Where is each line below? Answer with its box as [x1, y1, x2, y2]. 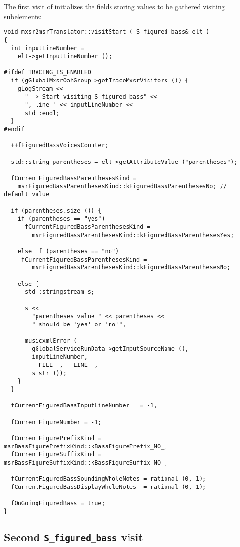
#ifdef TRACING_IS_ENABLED [4, 69, 91, 76]
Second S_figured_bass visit [4, 529, 143, 544]
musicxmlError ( [24, 337, 77, 344]
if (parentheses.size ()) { [11, 207, 102, 214]
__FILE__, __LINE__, [32, 362, 98, 369]
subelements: [4, 11, 42, 21]
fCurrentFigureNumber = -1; [11, 418, 102, 425]
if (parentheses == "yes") [18, 215, 105, 223]
